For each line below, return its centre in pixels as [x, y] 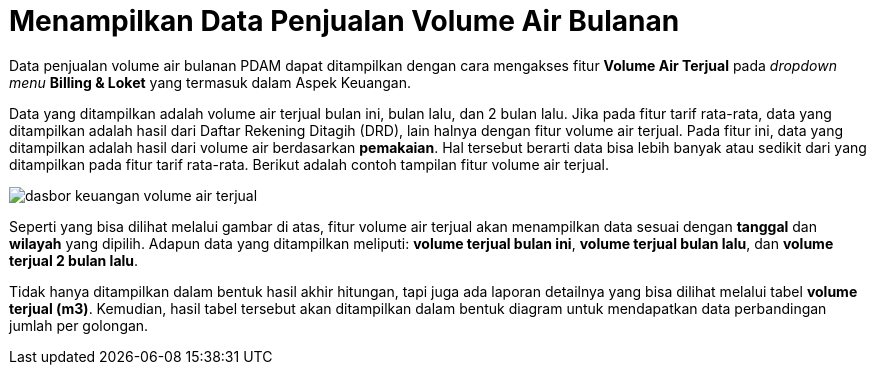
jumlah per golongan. [79, 325]
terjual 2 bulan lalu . [74, 260]
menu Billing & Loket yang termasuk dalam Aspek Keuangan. [210, 82]
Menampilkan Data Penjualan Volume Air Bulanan [344, 21]
